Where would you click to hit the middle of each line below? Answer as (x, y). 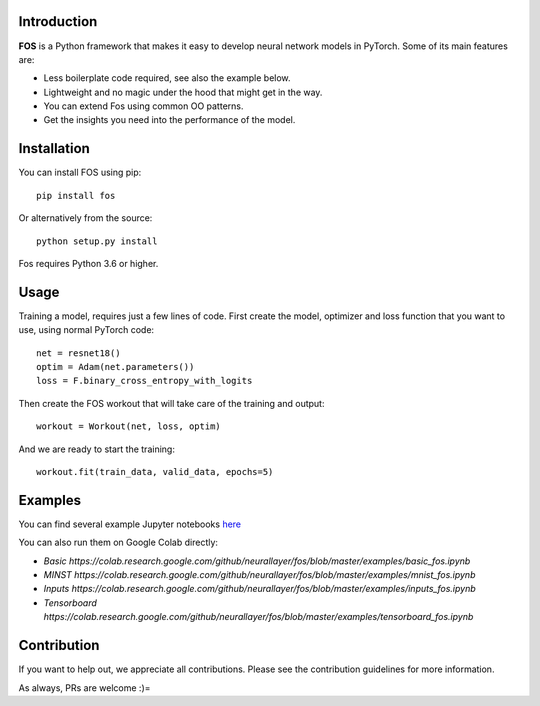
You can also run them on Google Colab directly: (118, 542)
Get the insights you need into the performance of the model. (169, 120)
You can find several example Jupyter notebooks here (130, 524)
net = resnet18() (78, 353)
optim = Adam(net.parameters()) (115, 367)
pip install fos (76, 195)
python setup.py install (97, 241)
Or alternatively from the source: (85, 218)
